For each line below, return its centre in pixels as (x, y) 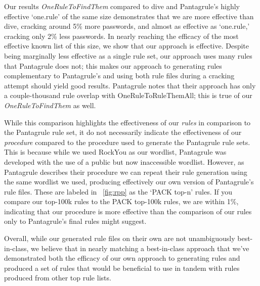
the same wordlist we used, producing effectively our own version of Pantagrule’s (129, 182)
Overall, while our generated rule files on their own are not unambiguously (120, 238)
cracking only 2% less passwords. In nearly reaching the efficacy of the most (121, 36)
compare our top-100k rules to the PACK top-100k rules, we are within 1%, (121, 201)
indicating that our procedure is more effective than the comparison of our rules (128, 211)
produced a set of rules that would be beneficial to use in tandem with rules (122, 268)
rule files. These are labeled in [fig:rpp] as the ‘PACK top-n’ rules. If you (118, 191)
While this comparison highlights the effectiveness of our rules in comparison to (127, 122)
